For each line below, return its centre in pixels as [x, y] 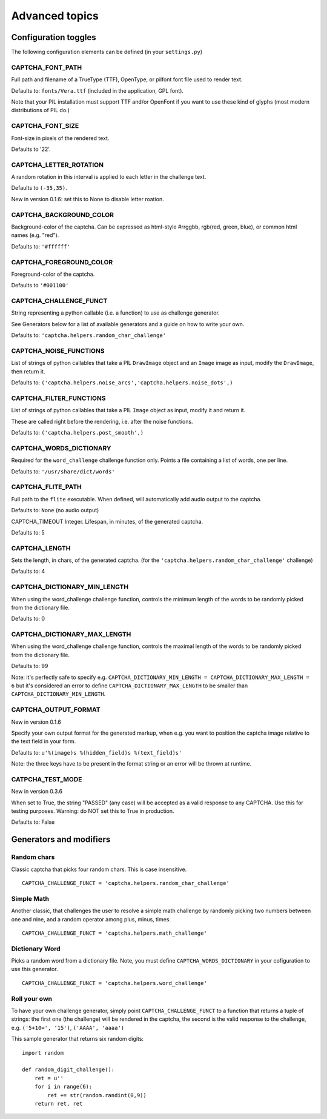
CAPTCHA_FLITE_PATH [46, 487]
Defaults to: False [33, 822]
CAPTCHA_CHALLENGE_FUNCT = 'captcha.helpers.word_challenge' [114, 983]
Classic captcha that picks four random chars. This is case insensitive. [99, 869]
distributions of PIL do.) [40, 110]
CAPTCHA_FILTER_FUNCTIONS [58, 398]
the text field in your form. [44, 741]
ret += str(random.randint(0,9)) [97, 1095]
